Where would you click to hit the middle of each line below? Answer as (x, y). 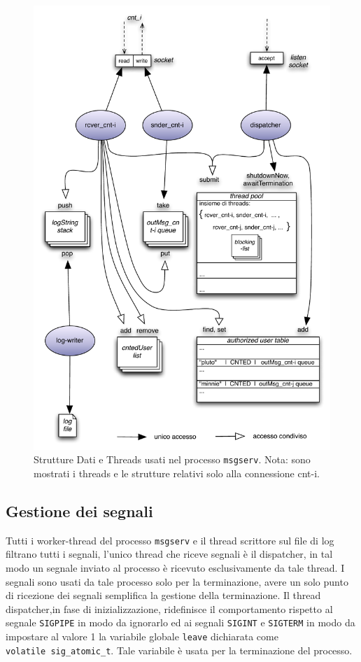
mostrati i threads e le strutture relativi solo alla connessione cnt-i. (177, 473)
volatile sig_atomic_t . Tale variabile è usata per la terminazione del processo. (179, 650)
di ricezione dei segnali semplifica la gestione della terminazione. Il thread (163, 595)
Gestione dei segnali (79, 510)
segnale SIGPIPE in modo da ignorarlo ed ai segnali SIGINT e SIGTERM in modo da (180, 622)
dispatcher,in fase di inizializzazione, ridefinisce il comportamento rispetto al (169, 608)
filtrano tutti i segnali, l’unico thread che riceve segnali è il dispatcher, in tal (169, 554)
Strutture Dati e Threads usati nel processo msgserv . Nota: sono (172, 459)
